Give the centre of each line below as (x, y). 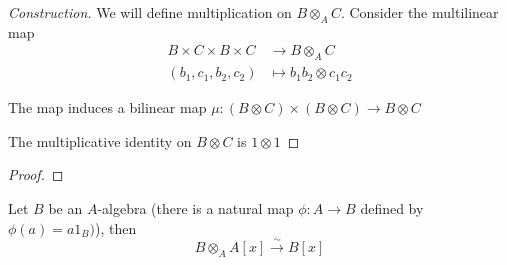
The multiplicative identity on (100, 140)
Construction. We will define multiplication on (150, 12)
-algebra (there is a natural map (195, 208)
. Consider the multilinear (419, 12)
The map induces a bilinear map (107, 107)
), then (115, 227)
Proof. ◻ (36, 174)
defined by (392, 208)
